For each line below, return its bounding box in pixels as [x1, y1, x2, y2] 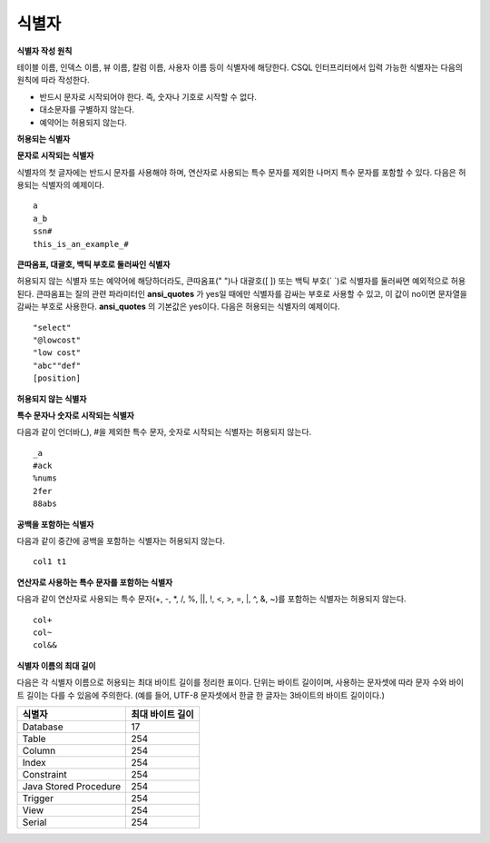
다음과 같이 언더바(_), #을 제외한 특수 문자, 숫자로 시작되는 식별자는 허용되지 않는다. [16, 427, 312, 438]
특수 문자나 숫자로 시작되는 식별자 [16, 410, 135, 421]
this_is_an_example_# [33, 239, 129, 249]
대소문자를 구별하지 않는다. [39, 104, 135, 115]
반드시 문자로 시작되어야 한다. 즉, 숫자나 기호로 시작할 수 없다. [39, 91, 258, 102]
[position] [33, 373, 82, 383]
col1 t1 [33, 557, 67, 567]
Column [22, 744, 56, 757]
